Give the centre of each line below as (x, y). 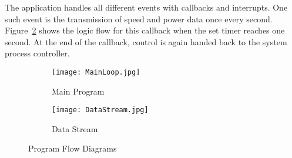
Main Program (78, 91)
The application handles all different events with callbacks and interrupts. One (146, 7)
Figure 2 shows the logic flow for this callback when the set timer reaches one (145, 30)
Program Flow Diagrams (73, 148)
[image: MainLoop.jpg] (96, 72)
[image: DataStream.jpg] (100, 110)
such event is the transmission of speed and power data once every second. (139, 19)
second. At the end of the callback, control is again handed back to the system (146, 41)
